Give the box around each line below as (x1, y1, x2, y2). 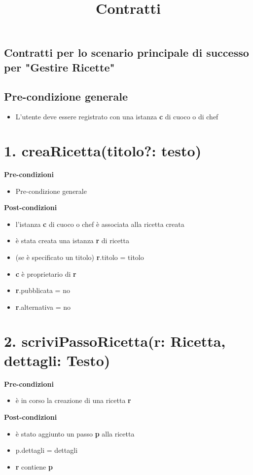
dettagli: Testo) (4, 350, 110, 370)
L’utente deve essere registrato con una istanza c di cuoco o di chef (15, 111, 218, 122)
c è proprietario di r (15, 268, 76, 279)
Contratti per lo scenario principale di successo (4, 45, 249, 60)
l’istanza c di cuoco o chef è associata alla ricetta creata (15, 219, 184, 229)
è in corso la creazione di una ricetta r (15, 395, 131, 405)
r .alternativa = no (15, 301, 71, 312)
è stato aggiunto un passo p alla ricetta (15, 428, 135, 438)
